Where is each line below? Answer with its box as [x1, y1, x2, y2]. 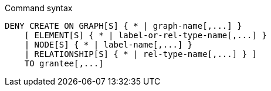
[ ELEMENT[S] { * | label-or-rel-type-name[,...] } [24, 31, 267, 40]
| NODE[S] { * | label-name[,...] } [24, 40, 193, 49]
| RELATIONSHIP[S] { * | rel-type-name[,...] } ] [24, 49, 257, 59]
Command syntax [5, 3, 73, 13]
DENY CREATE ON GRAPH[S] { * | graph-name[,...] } [5, 21, 242, 31]
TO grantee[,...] [24, 59, 104, 68]
